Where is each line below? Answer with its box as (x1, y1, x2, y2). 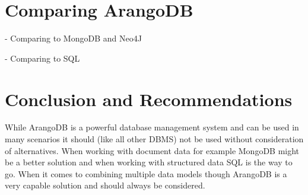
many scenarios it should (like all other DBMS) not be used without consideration (5, 133, 304, 145)
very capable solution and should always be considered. (5, 179, 205, 191)
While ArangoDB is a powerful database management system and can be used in (5, 121, 299, 133)
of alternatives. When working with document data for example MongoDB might (5, 144, 300, 156)
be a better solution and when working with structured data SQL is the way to (5, 156, 293, 168)
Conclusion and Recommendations (5, 87, 293, 111)
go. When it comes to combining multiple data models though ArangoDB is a (5, 167, 287, 180)
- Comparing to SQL (5, 52, 80, 64)
